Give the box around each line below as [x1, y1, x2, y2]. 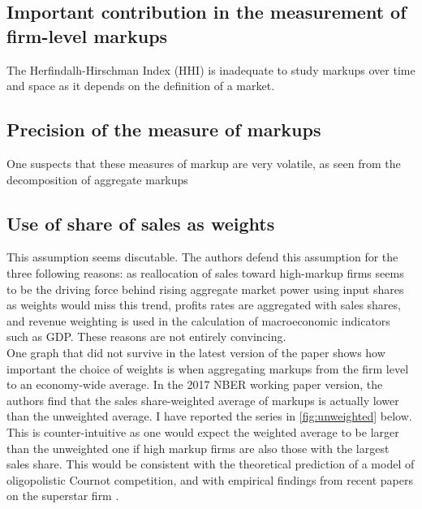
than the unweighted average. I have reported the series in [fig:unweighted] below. [6, 408, 412, 425]
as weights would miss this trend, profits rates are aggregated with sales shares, [6, 296, 401, 313]
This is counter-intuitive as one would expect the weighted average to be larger [6, 423, 399, 440]
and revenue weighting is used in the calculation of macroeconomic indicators [6, 312, 390, 329]
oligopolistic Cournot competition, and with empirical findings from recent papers [6, 471, 413, 488]
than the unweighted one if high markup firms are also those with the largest [6, 439, 390, 456]
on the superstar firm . [6, 487, 119, 504]
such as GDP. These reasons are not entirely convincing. [6, 328, 286, 345]
